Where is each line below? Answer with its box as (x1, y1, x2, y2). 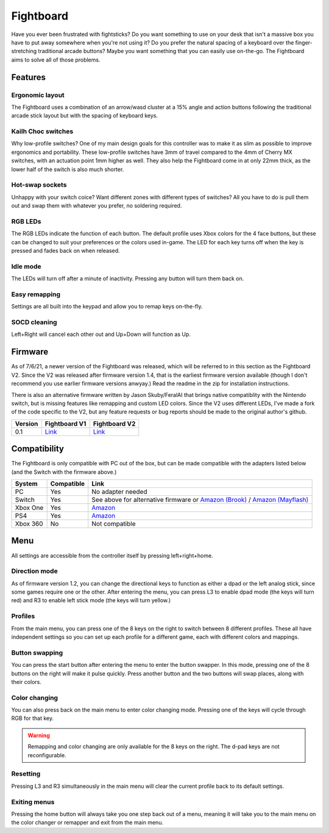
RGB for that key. (11, 715, 54, 722)
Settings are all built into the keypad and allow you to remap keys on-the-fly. (11, 303, 203, 310)
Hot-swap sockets (11, 181, 67, 189)
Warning (27, 732, 50, 739)
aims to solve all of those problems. (11, 56, 101, 64)
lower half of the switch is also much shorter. (11, 166, 124, 173)
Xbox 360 (15, 520, 43, 528)
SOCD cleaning (11, 318, 57, 327)
